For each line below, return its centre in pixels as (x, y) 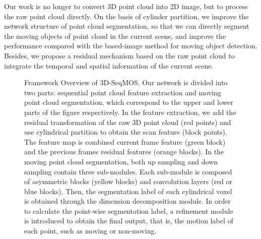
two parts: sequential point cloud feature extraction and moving (123, 92)
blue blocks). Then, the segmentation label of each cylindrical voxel (128, 191)
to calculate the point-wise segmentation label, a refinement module (129, 211)
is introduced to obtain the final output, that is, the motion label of (129, 221)
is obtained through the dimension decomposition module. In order (127, 201)
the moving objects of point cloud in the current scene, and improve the (115, 36)
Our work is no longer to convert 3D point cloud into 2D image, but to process (126, 6)
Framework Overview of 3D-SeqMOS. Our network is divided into (126, 82)
